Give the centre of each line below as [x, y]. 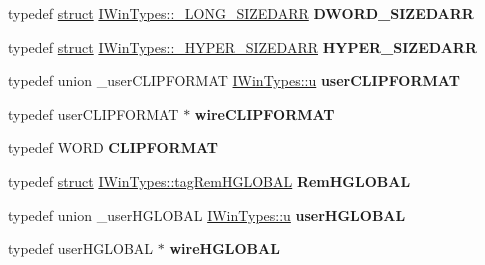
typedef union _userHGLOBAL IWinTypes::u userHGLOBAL [207, 214]
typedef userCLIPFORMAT [93, 113]
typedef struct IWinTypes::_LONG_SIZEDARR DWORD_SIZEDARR [241, 13]
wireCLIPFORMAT [264, 113]
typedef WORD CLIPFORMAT [113, 147]
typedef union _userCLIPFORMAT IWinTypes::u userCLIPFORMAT [234, 80]
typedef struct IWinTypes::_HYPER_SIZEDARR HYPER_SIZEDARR [242, 46]
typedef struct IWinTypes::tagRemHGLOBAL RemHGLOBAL [209, 180]
